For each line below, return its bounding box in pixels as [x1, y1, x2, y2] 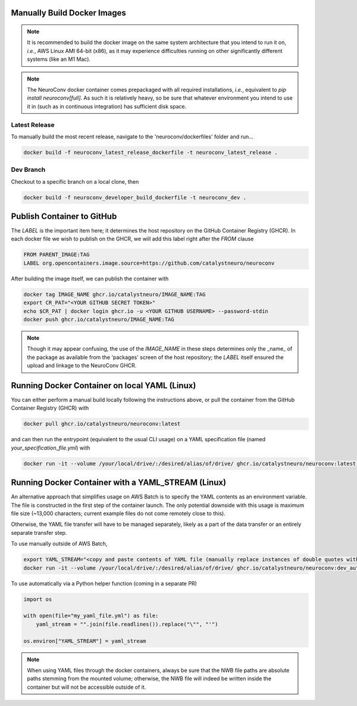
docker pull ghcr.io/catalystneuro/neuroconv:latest [23, 420, 181, 428]
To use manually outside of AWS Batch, [11, 540, 108, 547]
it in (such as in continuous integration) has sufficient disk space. [27, 103, 187, 110]
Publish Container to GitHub [11, 212, 117, 221]
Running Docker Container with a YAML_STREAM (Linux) [11, 478, 226, 488]
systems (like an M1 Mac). [27, 55, 91, 63]
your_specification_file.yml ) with [11, 444, 90, 451]
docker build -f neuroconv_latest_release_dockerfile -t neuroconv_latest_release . [23, 149, 278, 156]
